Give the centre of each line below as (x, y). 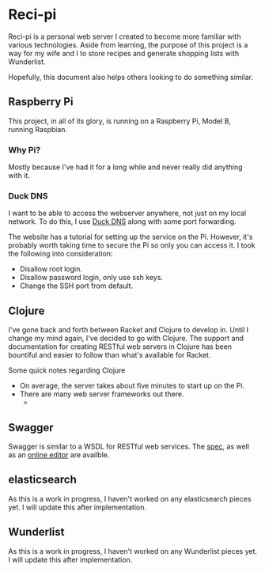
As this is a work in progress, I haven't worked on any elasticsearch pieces (130, 498)
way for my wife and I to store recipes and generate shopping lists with (124, 53)
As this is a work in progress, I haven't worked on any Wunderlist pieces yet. (133, 551)
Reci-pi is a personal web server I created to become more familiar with (125, 36)
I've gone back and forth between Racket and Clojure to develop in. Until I (129, 330)
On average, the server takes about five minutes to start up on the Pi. (132, 386)
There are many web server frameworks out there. (102, 394)
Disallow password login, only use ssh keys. (91, 278)
